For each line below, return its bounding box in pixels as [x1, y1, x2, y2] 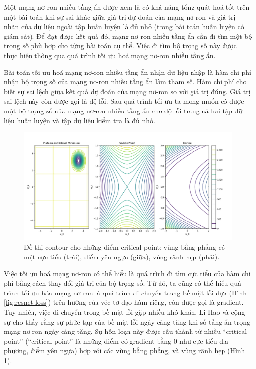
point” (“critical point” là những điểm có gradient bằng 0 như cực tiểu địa [4, 335, 228, 346]
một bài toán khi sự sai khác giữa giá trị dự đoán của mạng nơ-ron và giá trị [4, 11, 236, 22]
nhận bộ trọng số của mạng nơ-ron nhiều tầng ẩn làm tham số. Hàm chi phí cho [4, 76, 247, 87]
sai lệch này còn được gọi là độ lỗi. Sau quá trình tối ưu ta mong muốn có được [4, 96, 244, 106]
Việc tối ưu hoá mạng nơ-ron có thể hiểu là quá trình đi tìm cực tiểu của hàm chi [4, 268, 251, 278]
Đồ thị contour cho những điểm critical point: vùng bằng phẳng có [24, 242, 225, 252]
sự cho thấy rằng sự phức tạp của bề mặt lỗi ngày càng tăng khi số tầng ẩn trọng [4, 316, 251, 327]
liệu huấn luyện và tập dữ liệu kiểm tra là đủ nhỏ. [4, 115, 155, 125]
